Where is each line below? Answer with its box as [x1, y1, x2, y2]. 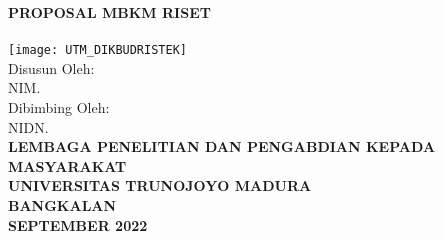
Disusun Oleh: [8, 57, 95, 78]
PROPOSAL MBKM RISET [8, 2, 211, 22]
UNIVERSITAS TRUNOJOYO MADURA [8, 175, 312, 196]
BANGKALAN [8, 195, 117, 215]
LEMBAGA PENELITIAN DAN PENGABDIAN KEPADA [8, 136, 436, 157]
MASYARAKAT [8, 155, 127, 176]
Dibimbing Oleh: [8, 97, 110, 118]
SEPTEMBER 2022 [8, 214, 148, 235]
